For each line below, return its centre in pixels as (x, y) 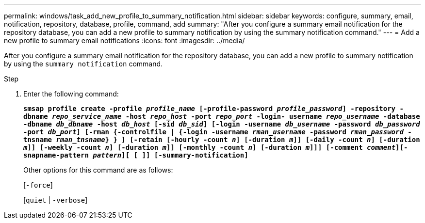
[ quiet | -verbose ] (56, 200)
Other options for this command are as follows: (98, 170)
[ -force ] (38, 185)
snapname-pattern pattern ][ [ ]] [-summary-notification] (136, 155)
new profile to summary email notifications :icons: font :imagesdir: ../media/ (124, 40)
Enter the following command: (71, 94)
